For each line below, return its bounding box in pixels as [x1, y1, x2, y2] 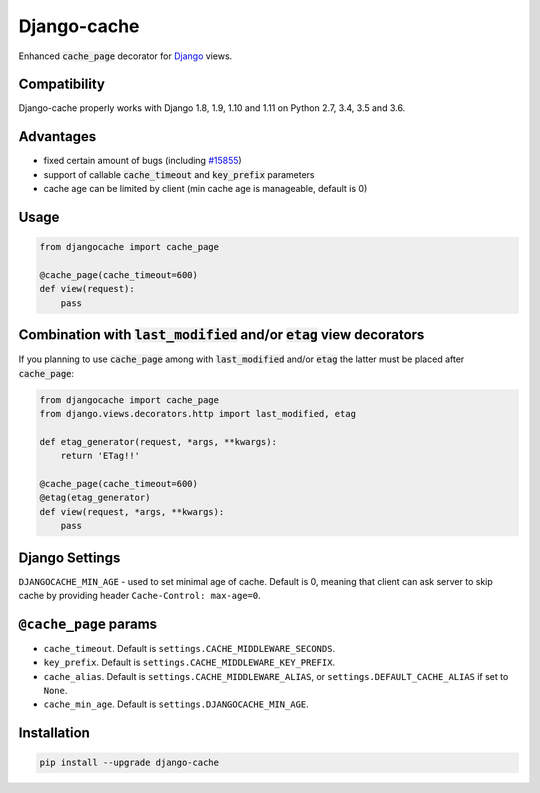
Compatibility [18, 76, 105, 93]
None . [43, 685, 68, 697]
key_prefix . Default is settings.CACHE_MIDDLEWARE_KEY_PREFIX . [43, 656, 335, 669]
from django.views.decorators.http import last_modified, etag [39, 408, 357, 419]
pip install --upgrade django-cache [39, 757, 220, 769]
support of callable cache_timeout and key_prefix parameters [43, 168, 315, 180]
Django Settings [18, 549, 121, 566]
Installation [18, 725, 90, 742]
